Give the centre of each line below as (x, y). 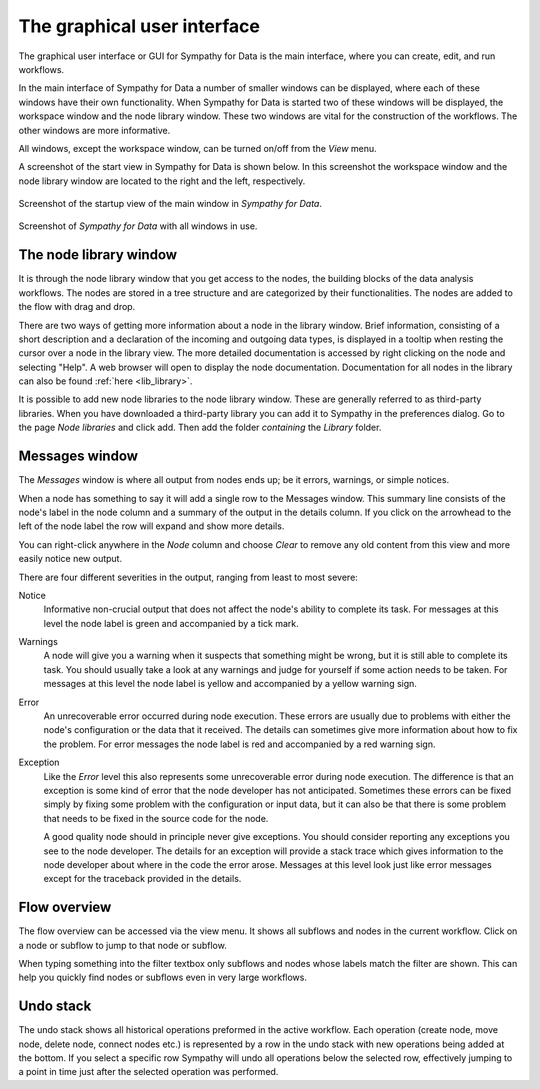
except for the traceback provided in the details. (142, 879)
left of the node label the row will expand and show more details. (151, 526)
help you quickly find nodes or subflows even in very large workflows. (163, 977)
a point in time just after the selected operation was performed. (148, 1072)
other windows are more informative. (94, 130)
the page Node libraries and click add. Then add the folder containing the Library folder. (200, 427)
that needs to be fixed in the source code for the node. (156, 818)
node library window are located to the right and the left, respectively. (162, 181)
